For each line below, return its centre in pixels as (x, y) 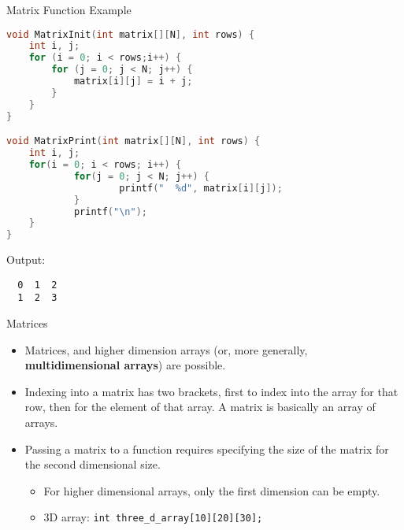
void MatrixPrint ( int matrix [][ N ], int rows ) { (133, 141)
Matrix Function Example (69, 9)
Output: (26, 259)
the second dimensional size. (93, 464)
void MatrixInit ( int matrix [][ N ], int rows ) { (131, 34)
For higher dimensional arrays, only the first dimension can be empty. (212, 490)
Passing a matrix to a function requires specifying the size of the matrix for (207, 448)
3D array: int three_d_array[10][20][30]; (153, 517)
